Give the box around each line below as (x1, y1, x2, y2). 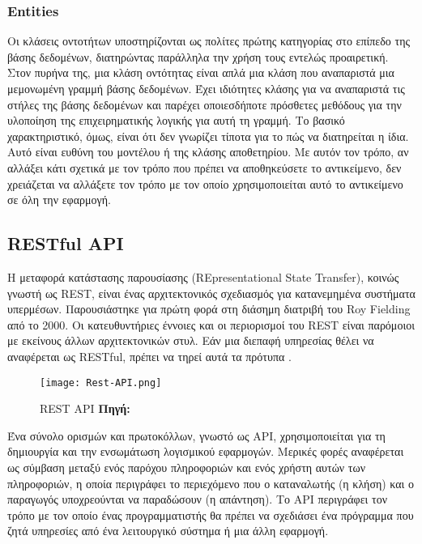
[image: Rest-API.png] (40, 376, 162, 389)
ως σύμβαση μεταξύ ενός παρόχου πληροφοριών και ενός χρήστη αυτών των (7, 458, 366, 475)
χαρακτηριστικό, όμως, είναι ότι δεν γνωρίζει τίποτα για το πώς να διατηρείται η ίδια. (7, 127, 409, 144)
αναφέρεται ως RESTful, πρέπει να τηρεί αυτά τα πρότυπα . (7, 347, 292, 364)
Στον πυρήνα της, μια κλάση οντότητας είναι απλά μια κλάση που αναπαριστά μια (7, 64, 394, 81)
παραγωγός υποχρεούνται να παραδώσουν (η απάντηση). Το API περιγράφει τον (7, 491, 387, 508)
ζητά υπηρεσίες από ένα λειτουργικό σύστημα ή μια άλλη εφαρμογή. (7, 522, 329, 539)
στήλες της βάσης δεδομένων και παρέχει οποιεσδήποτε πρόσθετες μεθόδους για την (7, 96, 402, 113)
